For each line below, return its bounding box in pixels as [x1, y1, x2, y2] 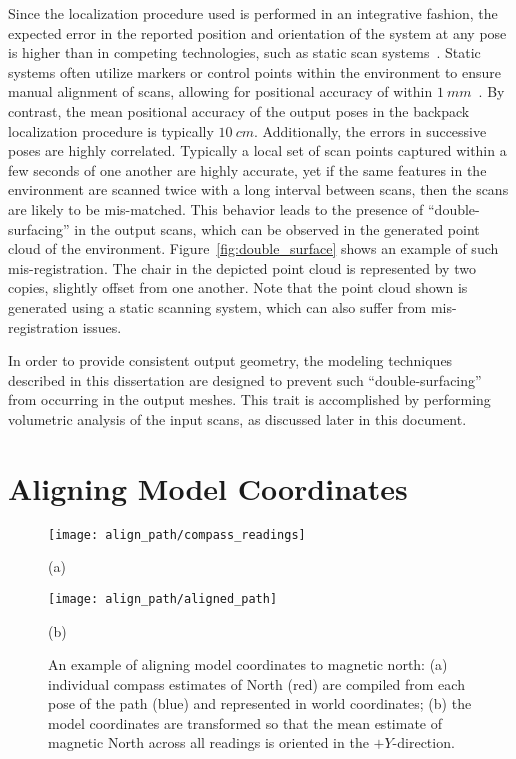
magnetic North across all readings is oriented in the [48, 732, 369, 753]
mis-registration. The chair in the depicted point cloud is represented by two [8, 257, 476, 278]
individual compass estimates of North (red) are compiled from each [48, 673, 465, 694]
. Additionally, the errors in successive [254, 120, 487, 141]
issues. [82, 316, 122, 337]
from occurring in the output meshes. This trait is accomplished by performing [8, 389, 491, 410]
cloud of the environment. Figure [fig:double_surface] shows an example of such [8, 238, 499, 259]
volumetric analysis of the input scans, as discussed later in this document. [8, 408, 467, 429]
